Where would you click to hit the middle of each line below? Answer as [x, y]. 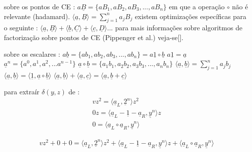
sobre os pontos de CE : [39, 6]
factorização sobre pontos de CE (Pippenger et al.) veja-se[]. [94, 37]
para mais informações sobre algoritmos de [179, 28]
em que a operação [197, 6]
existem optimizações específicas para [191, 16]
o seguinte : [21, 28]
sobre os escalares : [32, 54]
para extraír [22, 91]
